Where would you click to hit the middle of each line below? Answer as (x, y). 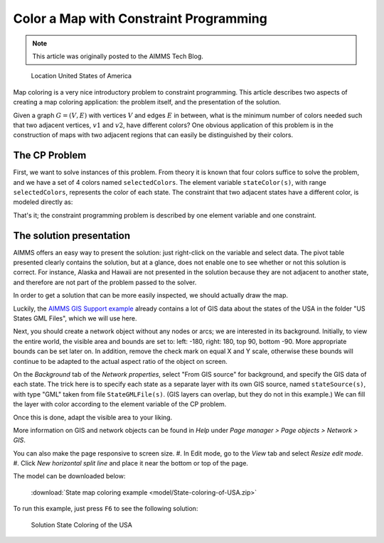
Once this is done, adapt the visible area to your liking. (93, 417)
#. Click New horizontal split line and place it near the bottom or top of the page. (131, 463)
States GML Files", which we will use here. (75, 318)
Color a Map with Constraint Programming (140, 18)
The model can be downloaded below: (69, 476)
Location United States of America (81, 76)
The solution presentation (72, 236)
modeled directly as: (43, 202)
